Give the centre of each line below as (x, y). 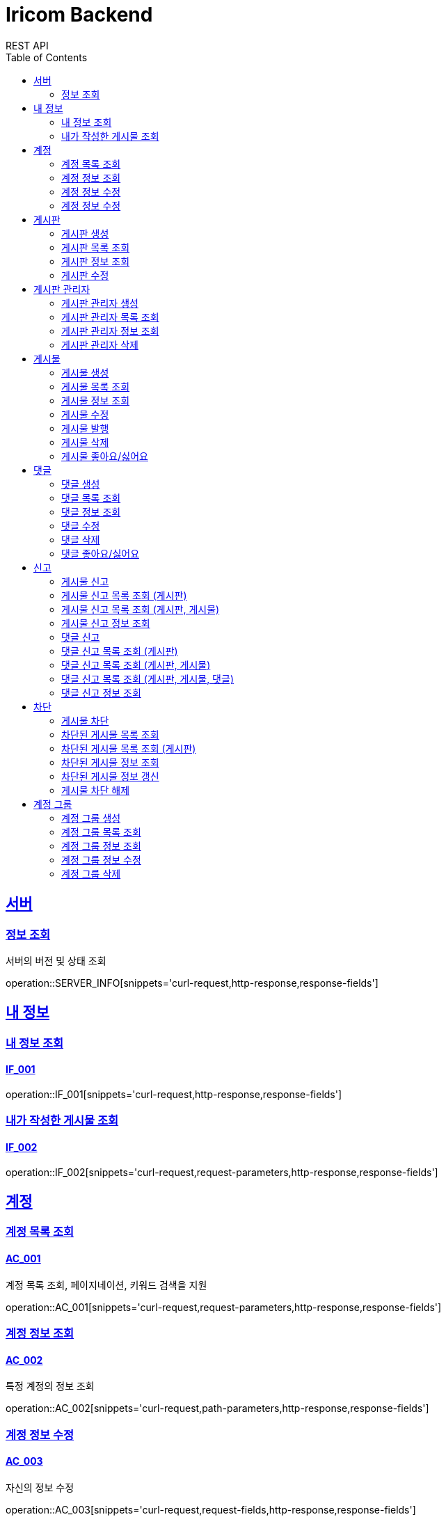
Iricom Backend (79, 15)
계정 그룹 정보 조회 (101, 845)
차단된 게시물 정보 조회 (110, 762)
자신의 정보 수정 (40, 1487)
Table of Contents (47, 57)
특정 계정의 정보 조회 (50, 1386)
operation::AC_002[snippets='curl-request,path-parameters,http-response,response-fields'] (217, 1408)
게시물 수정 (85, 414)
